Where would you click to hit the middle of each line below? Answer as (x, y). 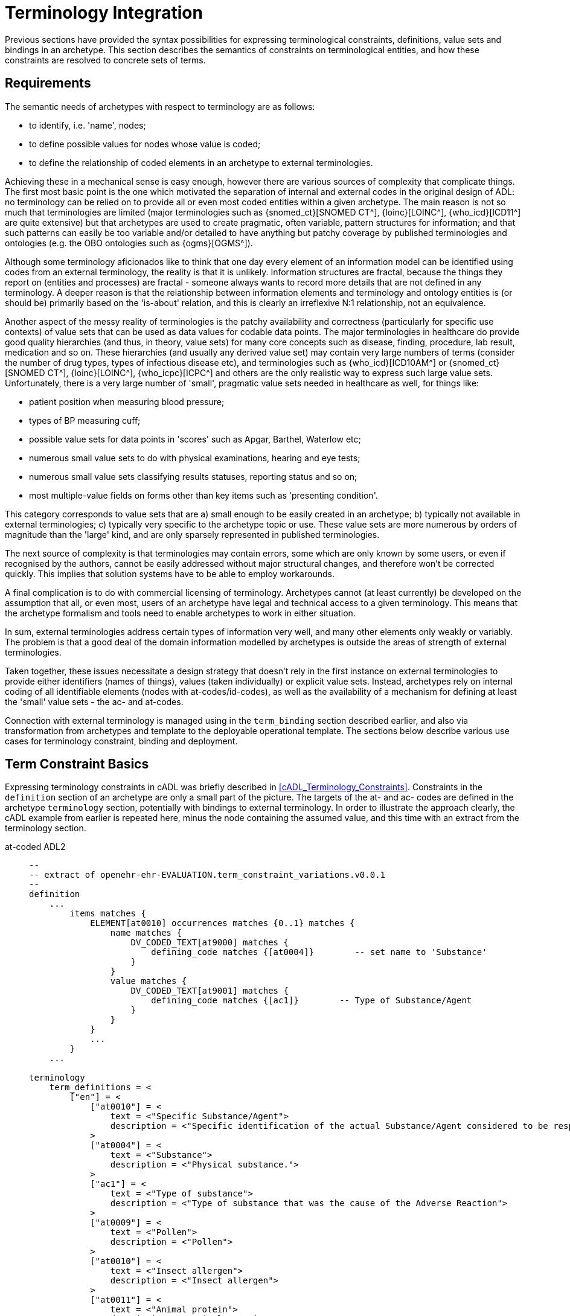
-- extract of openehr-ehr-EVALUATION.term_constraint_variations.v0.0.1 (207, 875)
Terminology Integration (104, 13)
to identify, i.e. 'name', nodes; (88, 125)
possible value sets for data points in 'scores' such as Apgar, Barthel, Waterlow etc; (195, 439)
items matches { (108, 914)
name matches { (146, 933)
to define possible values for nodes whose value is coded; (145, 144)
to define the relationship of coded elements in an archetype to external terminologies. (201, 162)
